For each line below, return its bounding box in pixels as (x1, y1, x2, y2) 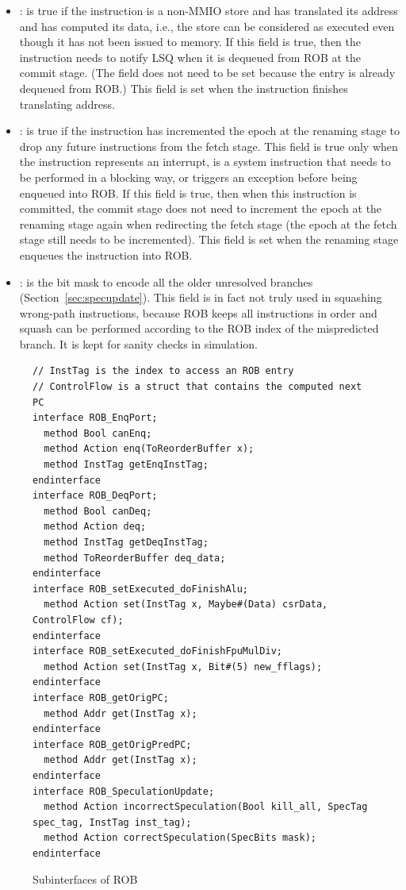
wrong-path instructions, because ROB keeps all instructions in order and (19, 304, 377, 321)
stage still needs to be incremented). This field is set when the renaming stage (19, 231, 399, 248)
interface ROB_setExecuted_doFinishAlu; (33, 583, 249, 595)
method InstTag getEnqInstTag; (44, 459, 209, 471)
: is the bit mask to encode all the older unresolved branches (19, 273, 313, 290)
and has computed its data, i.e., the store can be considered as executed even (19, 17, 395, 34)
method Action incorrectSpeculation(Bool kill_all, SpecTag (44, 801, 368, 813)
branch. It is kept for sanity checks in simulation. (19, 335, 259, 352)
